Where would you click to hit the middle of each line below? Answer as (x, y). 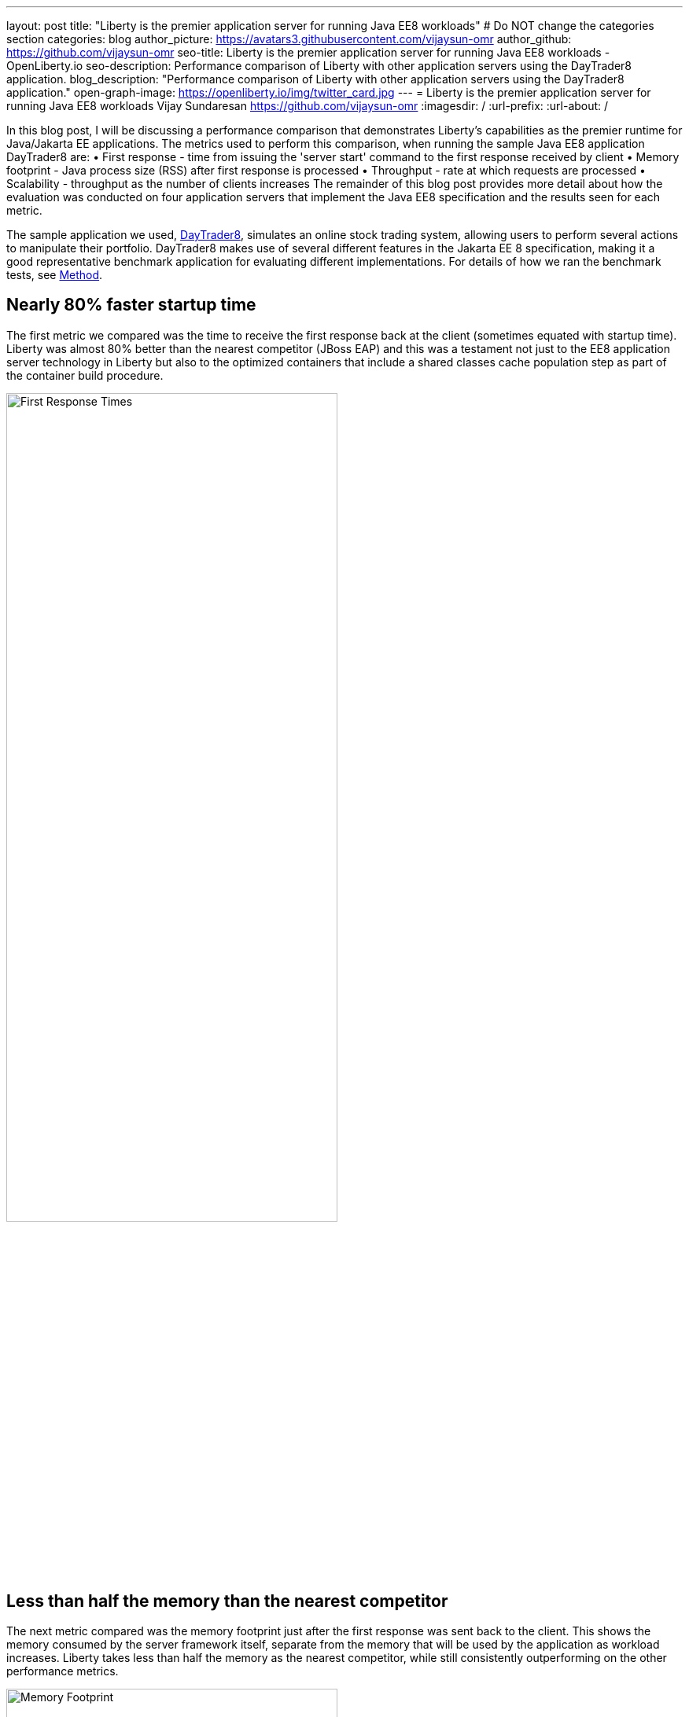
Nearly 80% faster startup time (131, 305)
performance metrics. (63, 1671)
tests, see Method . (55, 275)
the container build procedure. (85, 375)
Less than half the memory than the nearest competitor (227, 1601)
